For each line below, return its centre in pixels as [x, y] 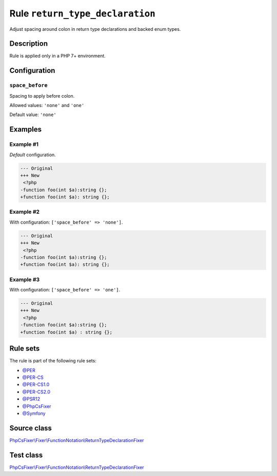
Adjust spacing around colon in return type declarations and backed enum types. [95, 29]
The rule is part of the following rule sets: [53, 361]
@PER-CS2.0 [36, 392]
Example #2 [25, 212]
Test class [26, 455]
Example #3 [25, 279]
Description [29, 44]
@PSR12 [31, 399]
